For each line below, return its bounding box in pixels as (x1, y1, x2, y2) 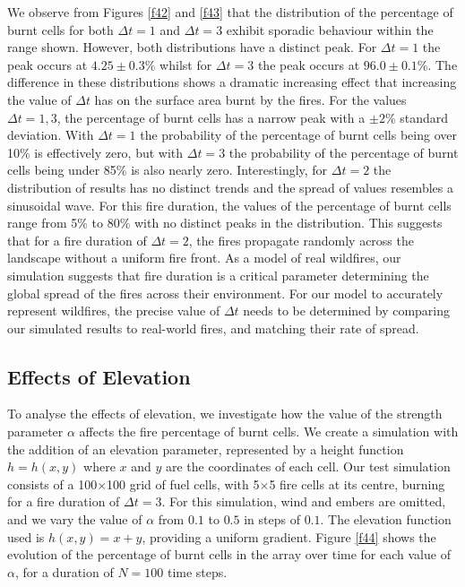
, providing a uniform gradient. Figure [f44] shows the (142, 527, 436, 546)
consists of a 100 (7, 474, 98, 493)
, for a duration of (14, 562, 114, 581)
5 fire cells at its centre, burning (269, 474, 445, 493)
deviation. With (7, 125, 94, 144)
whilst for (159, 55, 212, 73)
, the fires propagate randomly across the (188, 230, 414, 249)
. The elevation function (320, 510, 452, 529)
